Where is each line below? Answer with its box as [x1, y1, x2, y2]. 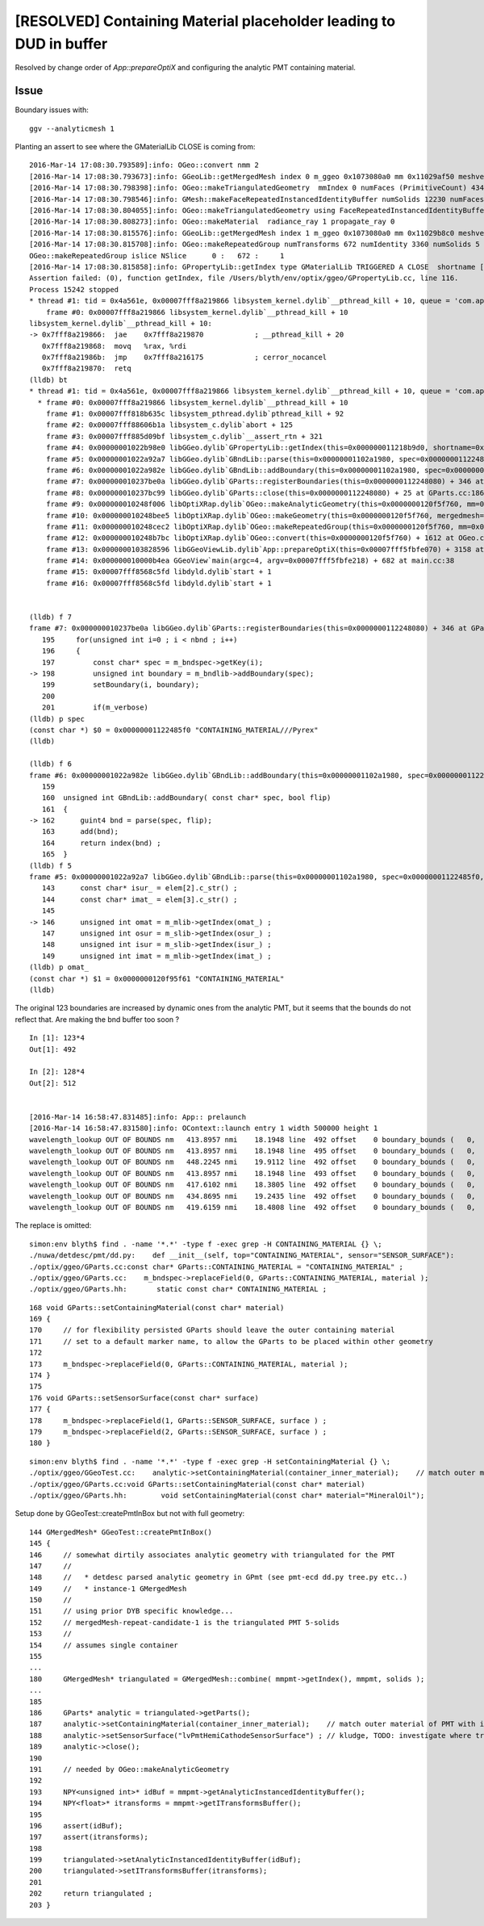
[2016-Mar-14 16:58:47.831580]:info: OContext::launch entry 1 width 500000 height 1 [29, 1124, 378, 1133]
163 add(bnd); [41, 827, 119, 836]
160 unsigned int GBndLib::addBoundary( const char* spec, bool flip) [41, 793, 332, 802]
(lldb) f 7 [29, 613, 73, 622]
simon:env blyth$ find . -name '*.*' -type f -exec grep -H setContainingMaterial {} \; [29, 1457, 391, 1466]
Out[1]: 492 [29, 1045, 77, 1053]
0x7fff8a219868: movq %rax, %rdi [41, 341, 187, 350]
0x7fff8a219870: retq [41, 364, 132, 373]
